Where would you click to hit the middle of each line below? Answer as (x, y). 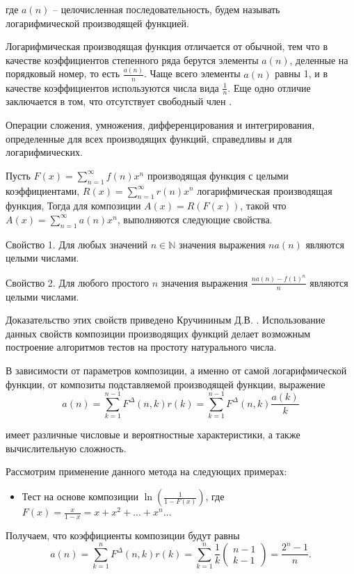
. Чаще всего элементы (192, 73)
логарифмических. (44, 152)
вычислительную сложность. (66, 448)
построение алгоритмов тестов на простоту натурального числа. (141, 347)
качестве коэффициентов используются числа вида (112, 87)
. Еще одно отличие (269, 87)
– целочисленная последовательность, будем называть (166, 9)
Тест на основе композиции (80, 496)
